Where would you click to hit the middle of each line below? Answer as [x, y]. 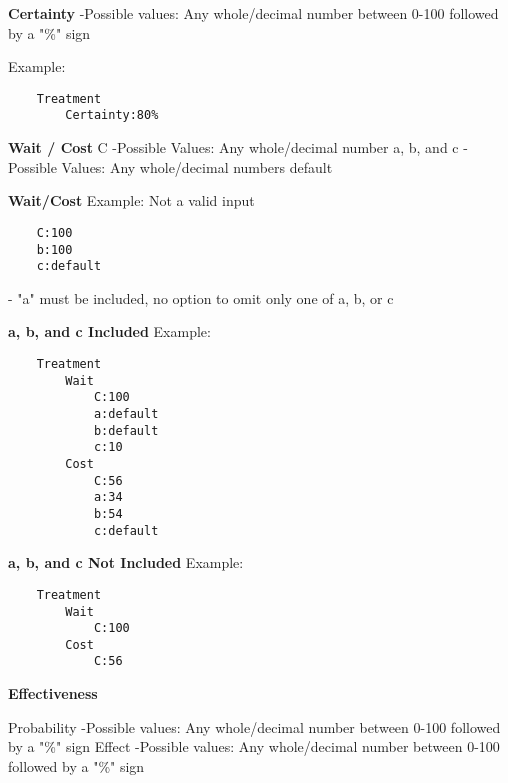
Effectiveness [53, 693]
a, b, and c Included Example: [109, 331]
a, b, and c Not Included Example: [126, 562]
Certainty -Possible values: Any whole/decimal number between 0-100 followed [253, 13]
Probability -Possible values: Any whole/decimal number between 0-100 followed [254, 726]
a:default [126, 414]
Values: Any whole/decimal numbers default [197, 166]
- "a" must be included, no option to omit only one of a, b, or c [201, 297]
